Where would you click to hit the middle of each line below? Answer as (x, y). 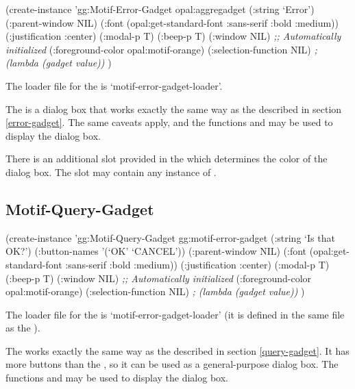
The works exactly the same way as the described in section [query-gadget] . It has (177, 350)
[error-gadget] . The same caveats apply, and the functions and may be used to (169, 122)
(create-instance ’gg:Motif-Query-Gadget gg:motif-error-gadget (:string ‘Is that (170, 237)
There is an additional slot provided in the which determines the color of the (167, 159)
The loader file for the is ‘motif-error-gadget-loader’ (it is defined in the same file (175, 314)
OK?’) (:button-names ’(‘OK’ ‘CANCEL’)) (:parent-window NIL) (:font (156, 251)
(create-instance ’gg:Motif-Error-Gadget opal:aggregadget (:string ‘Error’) (160, 9)
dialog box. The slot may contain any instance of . (111, 172)
